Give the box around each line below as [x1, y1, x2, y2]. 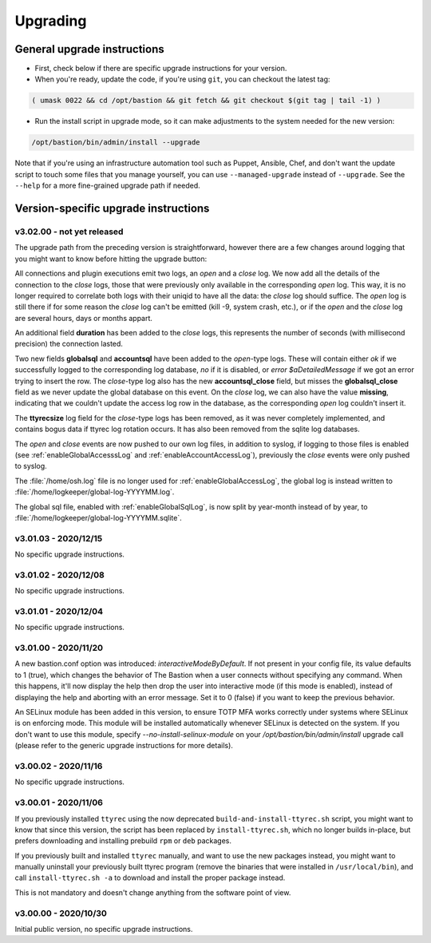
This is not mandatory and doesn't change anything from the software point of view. [14, 887, 291, 897]
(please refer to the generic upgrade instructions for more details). [14, 741, 233, 751]
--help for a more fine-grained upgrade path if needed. [14, 180, 201, 191]
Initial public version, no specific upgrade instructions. [14, 924, 193, 933]
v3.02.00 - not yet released [14, 226, 124, 237]
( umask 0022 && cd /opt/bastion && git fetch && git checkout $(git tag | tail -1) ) [31, 96, 382, 105]
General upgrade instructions [14, 42, 165, 56]
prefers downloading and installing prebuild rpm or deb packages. [14, 836, 231, 846]
